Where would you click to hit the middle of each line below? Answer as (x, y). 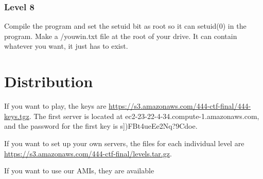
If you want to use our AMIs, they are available (79, 171)
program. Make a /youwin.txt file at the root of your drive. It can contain (121, 36)
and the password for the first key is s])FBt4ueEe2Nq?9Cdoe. (101, 126)
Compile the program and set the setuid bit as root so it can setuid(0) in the (125, 26)
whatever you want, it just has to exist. (66, 46)
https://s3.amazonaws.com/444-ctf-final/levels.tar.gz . (88, 153)
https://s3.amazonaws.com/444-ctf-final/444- (180, 106)
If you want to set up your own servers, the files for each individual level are (124, 143)
